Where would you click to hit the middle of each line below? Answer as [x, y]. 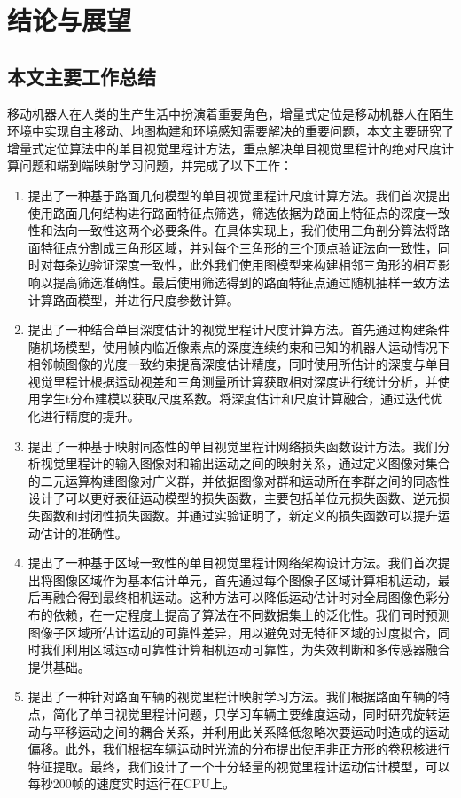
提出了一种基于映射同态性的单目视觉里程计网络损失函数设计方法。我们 [233, 446]
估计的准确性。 [84, 532]
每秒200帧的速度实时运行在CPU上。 [131, 783]
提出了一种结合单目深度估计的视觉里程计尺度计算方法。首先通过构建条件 [239, 329]
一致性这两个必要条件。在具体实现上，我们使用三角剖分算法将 [258, 230]
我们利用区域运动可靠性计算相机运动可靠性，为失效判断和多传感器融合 [245, 649]
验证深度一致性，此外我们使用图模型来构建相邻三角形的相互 [264, 265]
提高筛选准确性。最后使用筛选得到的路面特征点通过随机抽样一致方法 [251, 282]
